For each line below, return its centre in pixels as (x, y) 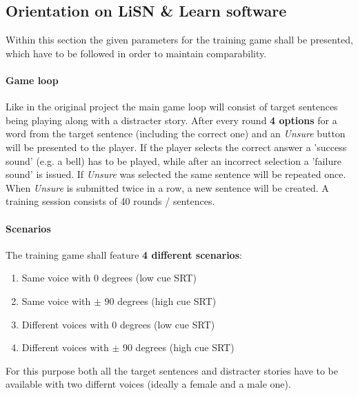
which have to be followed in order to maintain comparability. (136, 53)
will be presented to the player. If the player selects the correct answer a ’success (176, 147)
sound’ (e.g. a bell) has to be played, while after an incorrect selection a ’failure (173, 160)
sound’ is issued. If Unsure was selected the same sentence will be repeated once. (176, 174)
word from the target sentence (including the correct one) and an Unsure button (176, 133)
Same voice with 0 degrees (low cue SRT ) (109, 278)
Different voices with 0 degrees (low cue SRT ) (118, 324)
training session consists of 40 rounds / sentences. (110, 201)
